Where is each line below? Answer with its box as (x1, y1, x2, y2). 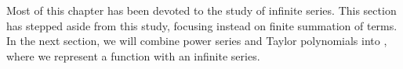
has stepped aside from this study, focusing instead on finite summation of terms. (6, 17, 398, 33)
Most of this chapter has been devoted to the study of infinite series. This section (6, 2, 397, 18)
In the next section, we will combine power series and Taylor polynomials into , (6, 33, 387, 49)
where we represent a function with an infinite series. (6, 47, 260, 64)
